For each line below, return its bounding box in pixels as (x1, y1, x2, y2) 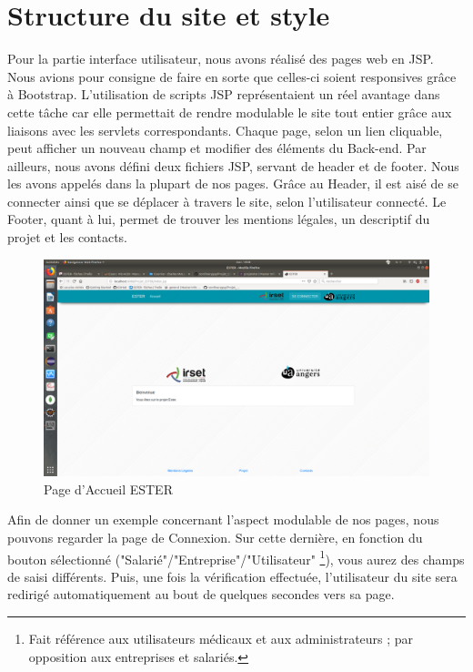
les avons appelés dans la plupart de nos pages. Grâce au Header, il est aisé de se (7, 174, 458, 193)
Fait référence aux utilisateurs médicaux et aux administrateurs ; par (28, 628, 414, 647)
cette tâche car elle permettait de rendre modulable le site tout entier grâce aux (7, 102, 452, 121)
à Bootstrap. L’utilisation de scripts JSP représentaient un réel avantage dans (7, 85, 440, 104)
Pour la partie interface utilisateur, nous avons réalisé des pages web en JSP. (7, 49, 434, 68)
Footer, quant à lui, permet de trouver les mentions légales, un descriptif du (7, 209, 430, 229)
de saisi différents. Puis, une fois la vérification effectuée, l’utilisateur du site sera (7, 566, 458, 585)
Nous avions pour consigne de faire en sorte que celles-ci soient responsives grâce (7, 66, 457, 86)
